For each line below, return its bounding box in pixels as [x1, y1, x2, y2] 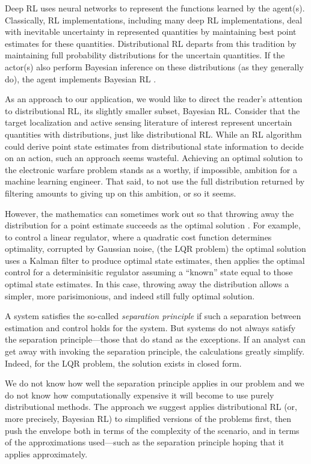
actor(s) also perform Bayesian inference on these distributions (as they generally [5, 60, 304, 73]
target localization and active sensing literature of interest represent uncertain [5, 116, 292, 129]
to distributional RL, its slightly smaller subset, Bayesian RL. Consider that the [5, 104, 300, 117]
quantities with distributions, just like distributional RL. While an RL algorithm [5, 127, 302, 140]
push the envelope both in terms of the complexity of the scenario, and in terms [5, 424, 300, 436]
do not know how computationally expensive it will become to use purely [5, 388, 274, 401]
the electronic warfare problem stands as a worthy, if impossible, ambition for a [5, 163, 297, 176]
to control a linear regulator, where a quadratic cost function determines [5, 230, 272, 243]
